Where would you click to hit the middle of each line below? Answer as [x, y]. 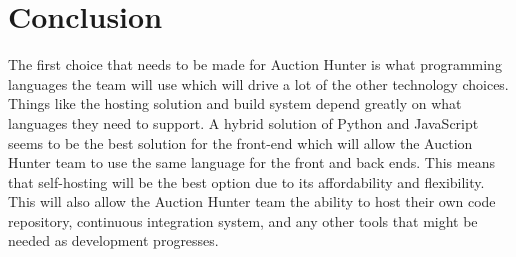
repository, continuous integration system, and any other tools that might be [243, 220]
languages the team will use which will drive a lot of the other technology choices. [258, 83]
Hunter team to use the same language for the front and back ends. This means [251, 162]
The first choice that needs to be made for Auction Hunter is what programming [255, 64]
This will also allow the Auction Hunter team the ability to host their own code [252, 201]
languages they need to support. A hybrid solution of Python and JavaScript [243, 122]
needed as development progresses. [113, 240]
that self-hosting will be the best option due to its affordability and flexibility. [246, 181]
